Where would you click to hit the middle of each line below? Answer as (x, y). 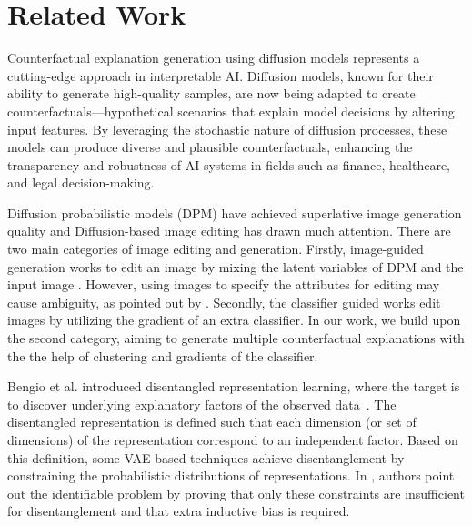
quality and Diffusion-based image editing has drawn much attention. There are (229, 231)
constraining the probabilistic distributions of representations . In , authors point (231, 475)
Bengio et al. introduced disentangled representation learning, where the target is (234, 386)
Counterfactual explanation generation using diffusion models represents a (214, 58)
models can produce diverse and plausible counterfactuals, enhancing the (210, 147)
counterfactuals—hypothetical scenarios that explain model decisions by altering (231, 111)
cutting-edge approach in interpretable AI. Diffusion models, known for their (221, 75)
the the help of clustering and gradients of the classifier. (163, 355)
